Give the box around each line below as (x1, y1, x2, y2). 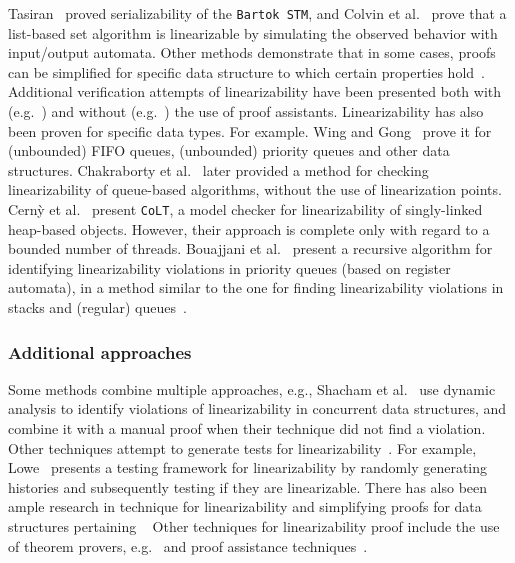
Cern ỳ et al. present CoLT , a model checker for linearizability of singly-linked (8, 199, 483, 219)
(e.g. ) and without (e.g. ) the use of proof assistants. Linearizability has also (8, 101, 484, 122)
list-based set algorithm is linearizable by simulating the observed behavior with (8, 22, 498, 43)
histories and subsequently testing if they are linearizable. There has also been (8, 476, 488, 497)
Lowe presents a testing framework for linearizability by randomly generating (8, 457, 488, 478)
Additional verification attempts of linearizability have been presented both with (8, 81, 502, 102)
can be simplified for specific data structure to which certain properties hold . (8, 61, 485, 82)
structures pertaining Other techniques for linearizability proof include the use (8, 516, 500, 536)
